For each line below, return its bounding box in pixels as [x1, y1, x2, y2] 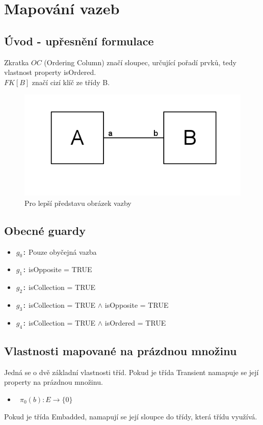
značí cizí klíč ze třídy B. [32, 76, 110, 87]
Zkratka [4, 57, 29, 67]
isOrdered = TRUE [104, 317, 166, 328]
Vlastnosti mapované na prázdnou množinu [4, 342, 237, 358]
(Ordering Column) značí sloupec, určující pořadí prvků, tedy [44, 57, 236, 67]
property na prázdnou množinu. [4, 377, 103, 387]
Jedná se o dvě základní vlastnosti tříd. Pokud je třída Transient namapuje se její [4, 366, 259, 377]
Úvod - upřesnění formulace [4, 33, 154, 48]
